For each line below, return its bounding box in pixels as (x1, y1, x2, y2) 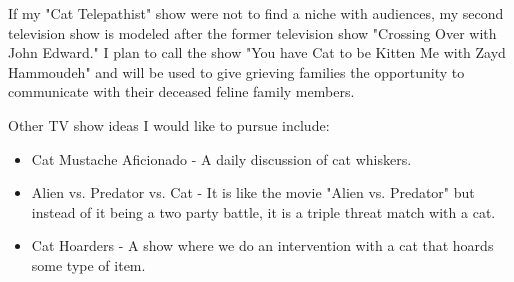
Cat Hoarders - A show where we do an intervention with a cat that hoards (31, 235, 494, 256)
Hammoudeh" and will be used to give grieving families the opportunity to (8, 61, 465, 82)
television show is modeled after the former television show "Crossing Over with (8, 22, 497, 43)
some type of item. (31, 254, 146, 275)
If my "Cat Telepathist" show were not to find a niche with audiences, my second (8, 3, 504, 23)
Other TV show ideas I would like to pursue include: (8, 114, 330, 135)
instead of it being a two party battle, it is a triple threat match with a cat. (31, 201, 496, 222)
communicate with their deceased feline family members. (8, 81, 355, 102)
